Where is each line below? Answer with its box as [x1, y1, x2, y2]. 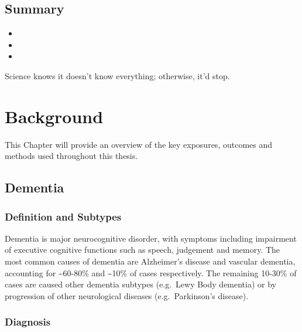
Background [5, 104, 104, 128]
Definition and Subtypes [5, 209, 122, 223]
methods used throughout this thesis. [5, 150, 138, 162]
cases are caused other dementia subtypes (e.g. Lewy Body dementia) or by [5, 278, 277, 290]
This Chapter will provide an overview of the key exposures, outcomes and [5, 138, 273, 150]
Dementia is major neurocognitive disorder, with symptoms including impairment [5, 232, 297, 244]
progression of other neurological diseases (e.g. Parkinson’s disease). [5, 289, 249, 301]
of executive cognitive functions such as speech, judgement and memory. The [5, 243, 280, 256]
